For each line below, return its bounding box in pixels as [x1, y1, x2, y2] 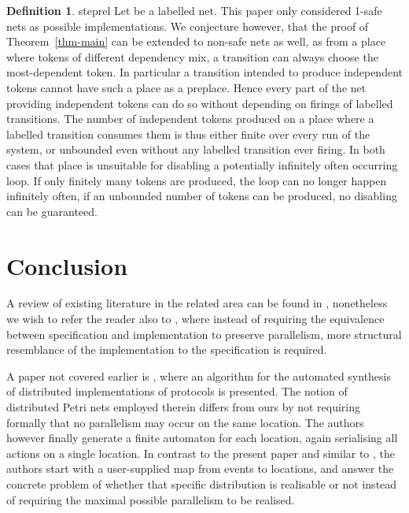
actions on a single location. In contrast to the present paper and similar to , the [6, 444, 396, 461]
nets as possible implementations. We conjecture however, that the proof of [6, 17, 369, 34]
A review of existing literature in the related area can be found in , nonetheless [6, 295, 388, 311]
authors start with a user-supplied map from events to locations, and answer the [6, 460, 394, 477]
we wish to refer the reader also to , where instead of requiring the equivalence [6, 310, 385, 327]
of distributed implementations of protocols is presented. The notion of [6, 383, 348, 400]
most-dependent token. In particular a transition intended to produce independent [6, 64, 403, 80]
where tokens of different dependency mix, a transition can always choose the [6, 48, 378, 65]
